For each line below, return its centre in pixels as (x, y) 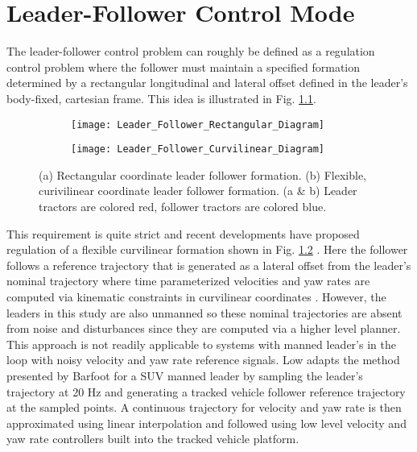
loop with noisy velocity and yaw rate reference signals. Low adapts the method (203, 360)
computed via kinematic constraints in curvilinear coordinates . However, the (196, 296)
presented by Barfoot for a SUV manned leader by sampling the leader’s (185, 375)
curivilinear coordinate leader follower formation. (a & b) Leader (198, 191)
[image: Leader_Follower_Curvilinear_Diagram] (198, 149)
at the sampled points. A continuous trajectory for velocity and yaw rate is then (204, 407)
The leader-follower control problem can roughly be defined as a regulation (191, 51)
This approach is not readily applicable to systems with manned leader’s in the (201, 344)
